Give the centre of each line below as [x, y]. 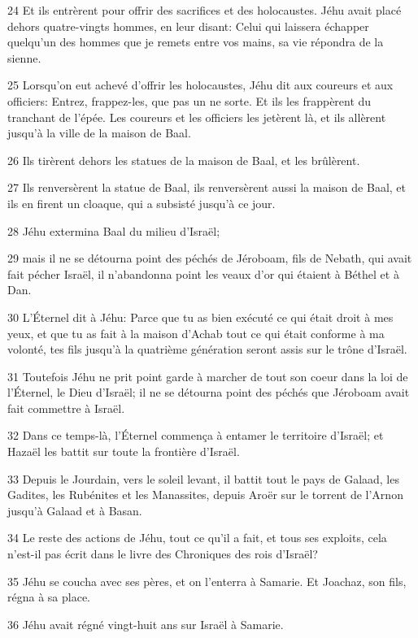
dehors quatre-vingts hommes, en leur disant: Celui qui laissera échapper [188, 26]
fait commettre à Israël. [66, 408]
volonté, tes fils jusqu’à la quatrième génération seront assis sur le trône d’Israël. [207, 349]
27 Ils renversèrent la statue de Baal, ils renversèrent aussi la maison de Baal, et [207, 187]
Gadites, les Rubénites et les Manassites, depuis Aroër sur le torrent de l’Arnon [205, 495]
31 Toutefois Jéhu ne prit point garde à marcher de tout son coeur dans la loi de [208, 376]
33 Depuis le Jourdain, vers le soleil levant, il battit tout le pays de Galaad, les [203, 478]
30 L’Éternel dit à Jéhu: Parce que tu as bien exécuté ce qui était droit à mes [200, 317]
